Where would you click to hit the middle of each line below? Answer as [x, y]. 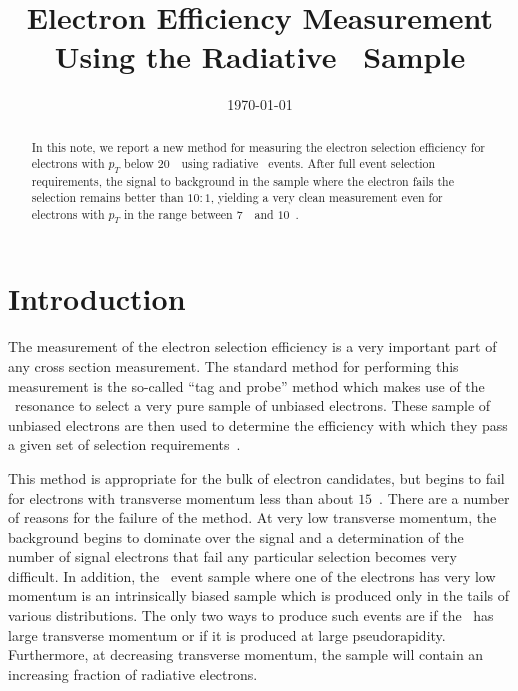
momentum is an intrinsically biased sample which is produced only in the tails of [259, 595]
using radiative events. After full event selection [308, 163]
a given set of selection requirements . [124, 444]
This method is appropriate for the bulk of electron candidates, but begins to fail [256, 477]
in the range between [178, 214]
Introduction [97, 298]
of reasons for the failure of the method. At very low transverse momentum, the [252, 517]
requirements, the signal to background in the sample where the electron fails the [242, 180]
